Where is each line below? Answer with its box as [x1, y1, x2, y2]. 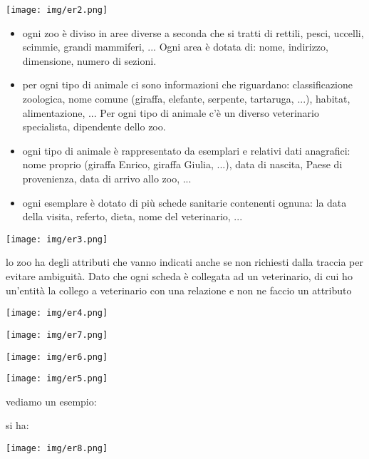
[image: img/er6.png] [6, 351, 108, 362]
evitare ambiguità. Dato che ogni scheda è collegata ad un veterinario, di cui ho [6, 269, 353, 284]
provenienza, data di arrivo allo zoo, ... [22, 171, 192, 185]
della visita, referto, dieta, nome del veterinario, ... [22, 209, 243, 224]
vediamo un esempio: [6, 393, 97, 408]
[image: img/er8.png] [6, 443, 108, 454]
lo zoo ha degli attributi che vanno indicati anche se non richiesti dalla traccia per [6, 254, 363, 269]
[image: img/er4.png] [6, 308, 108, 319]
